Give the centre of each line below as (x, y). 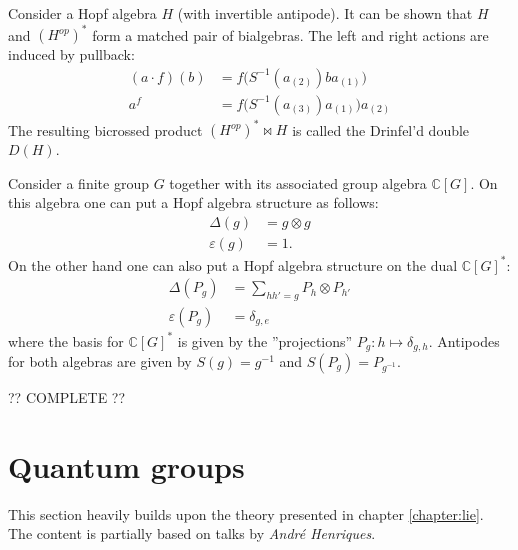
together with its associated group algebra (298, 182)
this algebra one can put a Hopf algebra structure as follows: (193, 202)
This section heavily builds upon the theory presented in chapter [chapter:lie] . (246, 513)
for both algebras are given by (100, 361)
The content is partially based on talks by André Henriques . (192, 533)
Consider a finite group (78, 182)
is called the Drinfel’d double (381, 129)
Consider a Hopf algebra (82, 13)
